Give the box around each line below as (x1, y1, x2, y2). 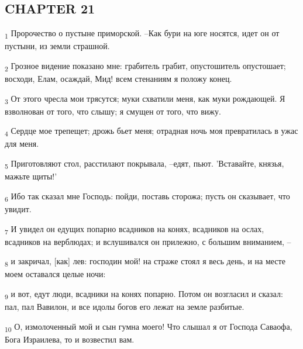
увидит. (5, 202, 32, 215)
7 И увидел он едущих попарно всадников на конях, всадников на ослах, (5, 222, 264, 236)
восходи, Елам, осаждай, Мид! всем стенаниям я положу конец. (5, 72, 232, 85)
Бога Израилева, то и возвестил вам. (5, 333, 135, 345)
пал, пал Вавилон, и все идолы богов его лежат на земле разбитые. (5, 300, 245, 313)
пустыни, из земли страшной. (5, 40, 110, 52)
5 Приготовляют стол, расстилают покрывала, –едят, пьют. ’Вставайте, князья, (5, 157, 284, 171)
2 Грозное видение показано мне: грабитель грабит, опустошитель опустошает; (5, 59, 286, 73)
